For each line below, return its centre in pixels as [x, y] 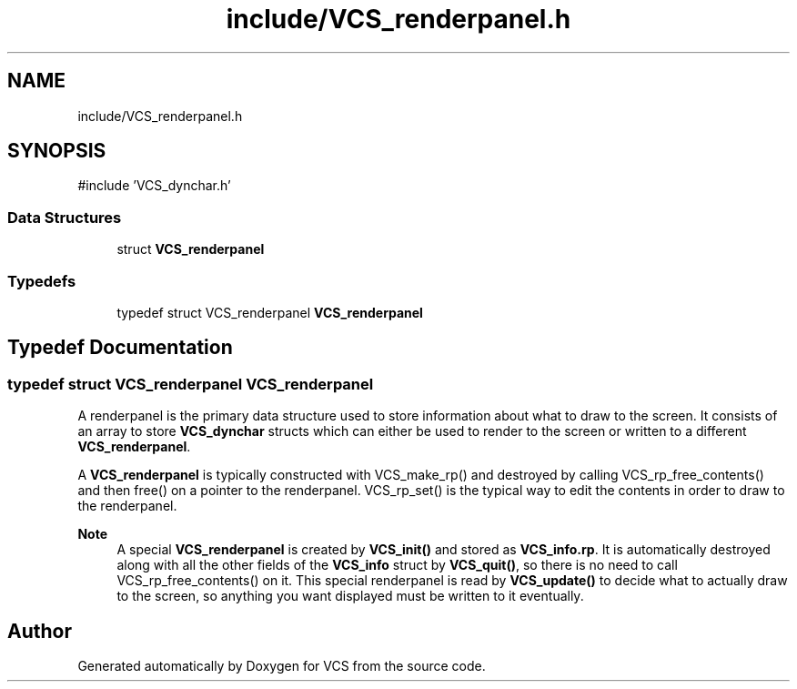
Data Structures [65, 217]
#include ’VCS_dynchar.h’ [154, 186]
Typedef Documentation [120, 348]
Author [40, 631]
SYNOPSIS [57, 151]
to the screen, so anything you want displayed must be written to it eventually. [350, 596]
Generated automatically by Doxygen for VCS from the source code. [282, 666]
